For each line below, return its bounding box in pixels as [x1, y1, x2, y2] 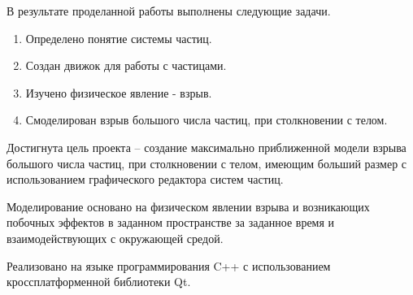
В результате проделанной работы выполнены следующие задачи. [7, 2, 331, 19]
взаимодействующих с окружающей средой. [7, 229, 224, 246]
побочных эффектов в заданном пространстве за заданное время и [7, 214, 335, 231]
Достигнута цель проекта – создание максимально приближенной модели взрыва [7, 138, 406, 155]
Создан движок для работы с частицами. [25, 57, 227, 74]
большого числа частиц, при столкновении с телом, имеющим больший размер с [7, 154, 407, 171]
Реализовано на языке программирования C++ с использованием [7, 257, 331, 274]
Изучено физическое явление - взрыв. [25, 84, 212, 101]
